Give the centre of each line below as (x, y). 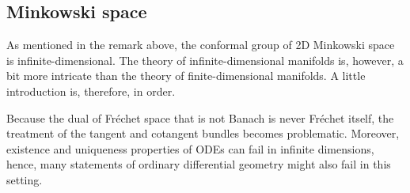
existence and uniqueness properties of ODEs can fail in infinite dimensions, (190, 148)
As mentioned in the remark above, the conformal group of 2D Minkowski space (201, 45)
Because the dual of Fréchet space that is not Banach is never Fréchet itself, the (200, 117)
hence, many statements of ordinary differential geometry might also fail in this (199, 164)
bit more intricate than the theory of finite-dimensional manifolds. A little (186, 76)
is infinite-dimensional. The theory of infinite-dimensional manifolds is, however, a (205, 60)
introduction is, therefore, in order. (91, 91)
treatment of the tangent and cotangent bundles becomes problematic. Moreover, (203, 133)
